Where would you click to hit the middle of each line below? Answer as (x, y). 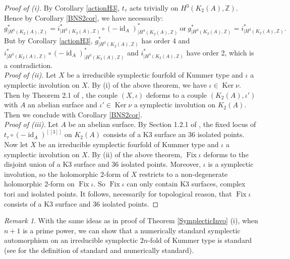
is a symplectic (231, 164)
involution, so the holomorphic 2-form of (67, 174)
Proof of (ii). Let (30, 75)
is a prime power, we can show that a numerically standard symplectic (132, 230)
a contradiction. (28, 65)
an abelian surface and (63, 105)
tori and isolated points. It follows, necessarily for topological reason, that (118, 193)
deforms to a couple (177, 94)
